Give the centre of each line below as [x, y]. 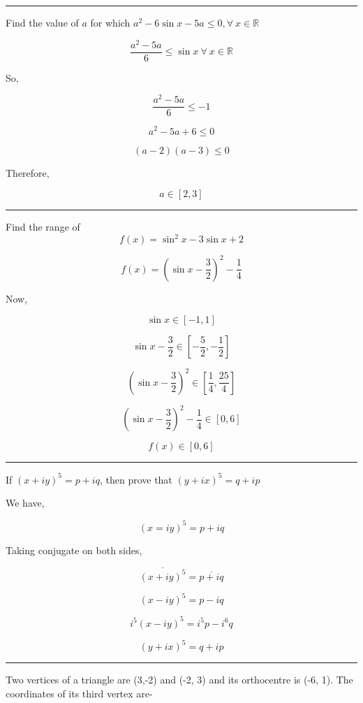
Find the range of [43, 227]
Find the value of [42, 22]
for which [110, 22]
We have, [25, 503]
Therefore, [28, 172]
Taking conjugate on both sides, [74, 550]
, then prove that [136, 479]
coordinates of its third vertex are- [79, 693]
